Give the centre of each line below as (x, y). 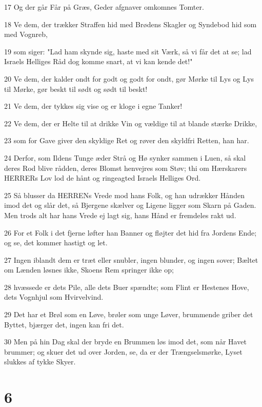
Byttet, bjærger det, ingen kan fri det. (64, 324)
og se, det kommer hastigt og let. (56, 243)
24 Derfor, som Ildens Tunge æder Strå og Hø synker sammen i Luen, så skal (125, 157)
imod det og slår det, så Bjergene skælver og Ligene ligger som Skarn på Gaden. (130, 205)
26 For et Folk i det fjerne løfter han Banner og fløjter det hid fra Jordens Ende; (130, 232)
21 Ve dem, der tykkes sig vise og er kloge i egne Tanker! (93, 106)
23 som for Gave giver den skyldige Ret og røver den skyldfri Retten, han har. (127, 140)
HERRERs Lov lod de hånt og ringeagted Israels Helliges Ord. (103, 178)
